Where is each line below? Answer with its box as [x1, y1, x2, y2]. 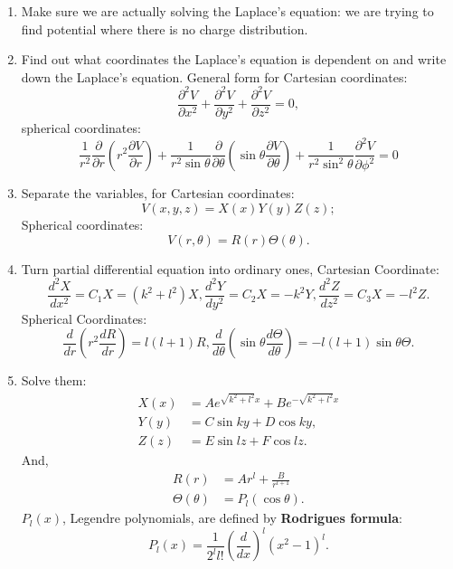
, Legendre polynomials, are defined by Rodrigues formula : [61, 508, 402, 527]
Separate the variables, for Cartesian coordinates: [21, 184, 295, 203]
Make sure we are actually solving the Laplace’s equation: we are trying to [21, 2, 434, 20]
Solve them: [21, 371, 87, 390]
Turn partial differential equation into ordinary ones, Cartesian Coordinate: [21, 259, 439, 278]
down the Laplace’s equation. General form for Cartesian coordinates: [21, 67, 408, 86]
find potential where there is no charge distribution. [21, 19, 308, 38]
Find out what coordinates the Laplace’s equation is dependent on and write [21, 50, 447, 69]
